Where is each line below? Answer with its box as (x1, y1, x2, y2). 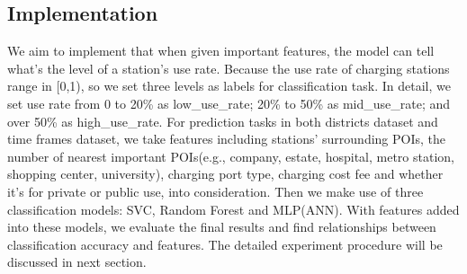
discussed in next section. (7, 252, 147, 271)
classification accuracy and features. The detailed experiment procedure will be (7, 234, 443, 253)
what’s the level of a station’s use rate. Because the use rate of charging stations (7, 58, 450, 77)
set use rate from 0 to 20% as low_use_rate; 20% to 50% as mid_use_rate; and (7, 93, 451, 112)
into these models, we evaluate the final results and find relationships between (7, 217, 436, 236)
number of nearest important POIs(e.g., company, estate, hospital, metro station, (7, 146, 454, 165)
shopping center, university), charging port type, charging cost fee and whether (7, 164, 444, 183)
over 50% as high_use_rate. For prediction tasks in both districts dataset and (7, 111, 438, 130)
